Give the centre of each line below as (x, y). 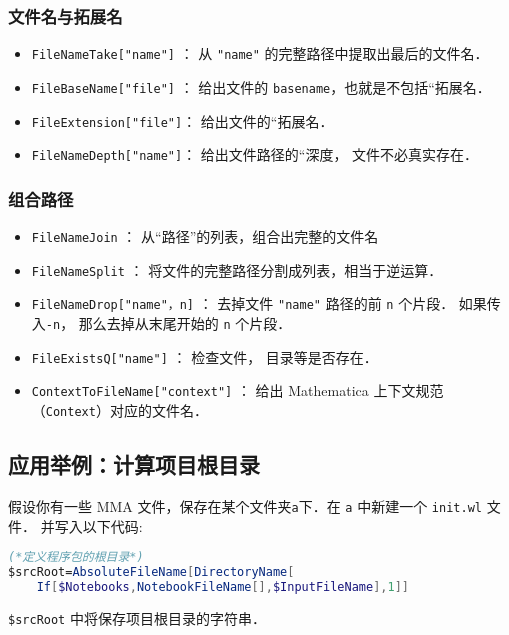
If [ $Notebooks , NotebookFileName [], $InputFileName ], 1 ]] (222, 586)
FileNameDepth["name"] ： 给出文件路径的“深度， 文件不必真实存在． (255, 154)
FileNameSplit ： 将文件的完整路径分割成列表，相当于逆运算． (237, 269)
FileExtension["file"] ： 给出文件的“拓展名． (182, 120)
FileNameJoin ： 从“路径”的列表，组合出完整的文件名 (205, 236)
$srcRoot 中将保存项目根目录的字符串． (137, 617)
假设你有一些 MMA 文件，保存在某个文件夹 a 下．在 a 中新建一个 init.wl (245, 505)
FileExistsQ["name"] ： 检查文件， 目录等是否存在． (204, 356)
